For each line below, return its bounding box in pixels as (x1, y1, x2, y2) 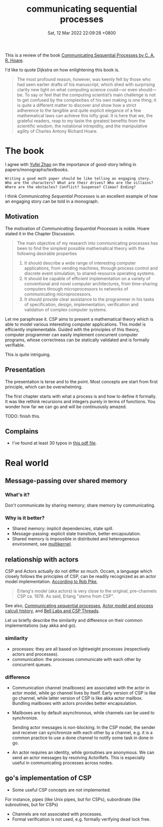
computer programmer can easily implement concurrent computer (5, 331, 138, 337)
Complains (5, 427, 39, 435)
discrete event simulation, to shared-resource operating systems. (24, 270, 156, 276)
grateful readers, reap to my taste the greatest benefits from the (17, 118, 145, 124)
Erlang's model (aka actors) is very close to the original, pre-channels (17, 588, 157, 594)
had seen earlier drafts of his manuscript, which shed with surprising (17, 82, 155, 87)
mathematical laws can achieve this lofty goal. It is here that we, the (17, 112, 153, 118)
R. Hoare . (5, 57, 24, 63)
